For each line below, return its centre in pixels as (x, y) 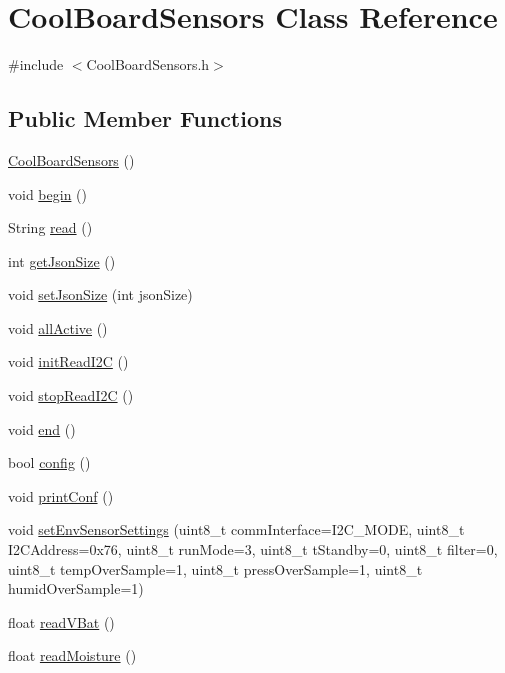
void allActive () (58, 327)
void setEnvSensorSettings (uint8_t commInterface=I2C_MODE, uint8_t (236, 529)
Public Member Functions (145, 118)
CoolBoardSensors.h (148, 64)
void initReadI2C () (68, 361)
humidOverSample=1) (76, 588)
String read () (50, 227)
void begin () (47, 193)
